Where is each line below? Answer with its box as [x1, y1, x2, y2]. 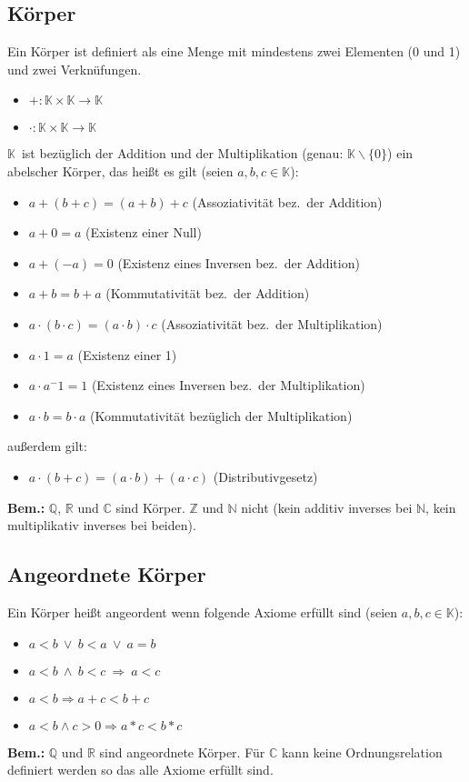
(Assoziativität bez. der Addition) [192, 192, 383, 211]
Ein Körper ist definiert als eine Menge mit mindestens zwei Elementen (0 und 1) [7, 42, 461, 61]
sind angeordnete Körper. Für [99, 742, 265, 761]
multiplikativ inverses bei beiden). [7, 516, 196, 535]
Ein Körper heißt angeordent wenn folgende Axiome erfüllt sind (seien [7, 602, 398, 621]
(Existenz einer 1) [77, 345, 177, 364]
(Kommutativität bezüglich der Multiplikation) [90, 406, 353, 425]
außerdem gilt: [7, 436, 87, 456]
